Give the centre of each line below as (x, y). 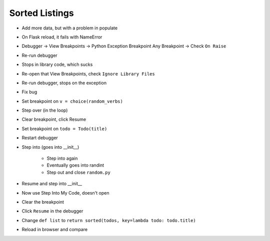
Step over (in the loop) (45, 110)
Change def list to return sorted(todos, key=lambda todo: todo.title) (109, 220)
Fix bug (29, 92)
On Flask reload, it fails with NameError (62, 37)
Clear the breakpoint (43, 202)
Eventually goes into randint (75, 165)
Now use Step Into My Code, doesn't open (65, 193)
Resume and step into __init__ (52, 184)
